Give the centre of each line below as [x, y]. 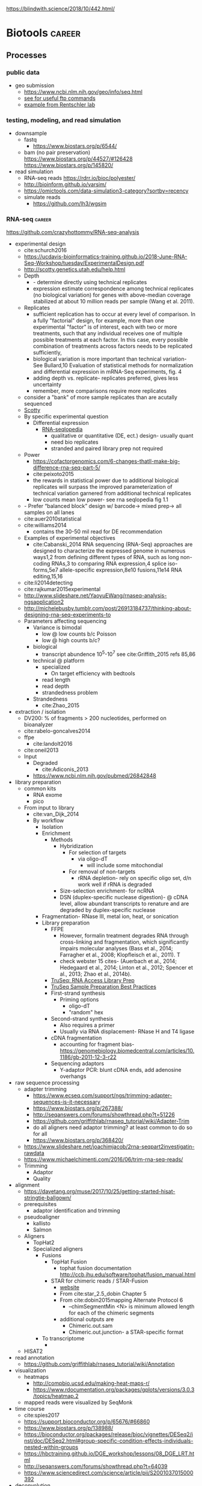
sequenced [38, 404]
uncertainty [47, 385]
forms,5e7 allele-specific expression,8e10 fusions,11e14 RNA [107, 570]
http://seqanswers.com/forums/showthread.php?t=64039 [96, 1466]
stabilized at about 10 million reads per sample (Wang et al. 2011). [114, 302]
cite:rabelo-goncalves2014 [57, 731]
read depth [56, 686]
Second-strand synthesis [82, 1019]
